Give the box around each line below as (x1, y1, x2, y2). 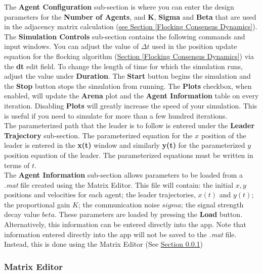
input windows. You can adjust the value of (4, 41, 139, 51)
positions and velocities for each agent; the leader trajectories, (4, 189, 196, 200)
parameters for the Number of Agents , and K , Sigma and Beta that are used (4, 11, 256, 22)
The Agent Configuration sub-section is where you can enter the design (4, 2, 234, 12)
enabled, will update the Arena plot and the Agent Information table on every (4, 90, 259, 101)
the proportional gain (4, 199, 70, 209)
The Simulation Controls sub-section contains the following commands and (4, 31, 245, 41)
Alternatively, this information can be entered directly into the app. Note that (4, 219, 246, 230)
